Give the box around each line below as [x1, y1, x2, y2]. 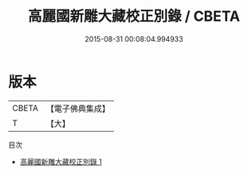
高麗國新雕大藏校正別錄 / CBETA [27, 7, 241, 26]
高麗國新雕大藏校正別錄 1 [19, 156, 102, 166]
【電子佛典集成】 [45, 103, 110, 114]
